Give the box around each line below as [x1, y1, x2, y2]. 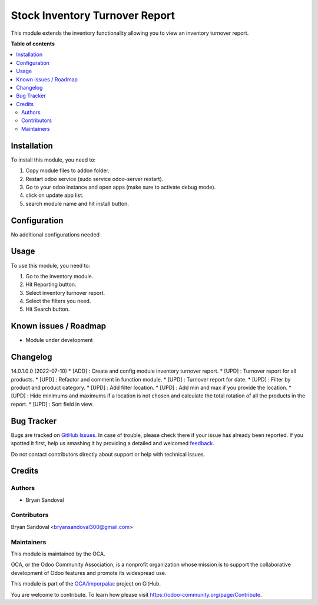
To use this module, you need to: [11, 262, 91, 269]
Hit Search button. [25, 305, 70, 313]
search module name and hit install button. [25, 200, 129, 207]
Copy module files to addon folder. [25, 167, 110, 174]
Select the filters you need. [25, 298, 91, 305]
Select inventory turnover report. [25, 289, 105, 296]
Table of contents [11, 40, 55, 47]
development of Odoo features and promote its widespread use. [11, 569, 167, 576]
